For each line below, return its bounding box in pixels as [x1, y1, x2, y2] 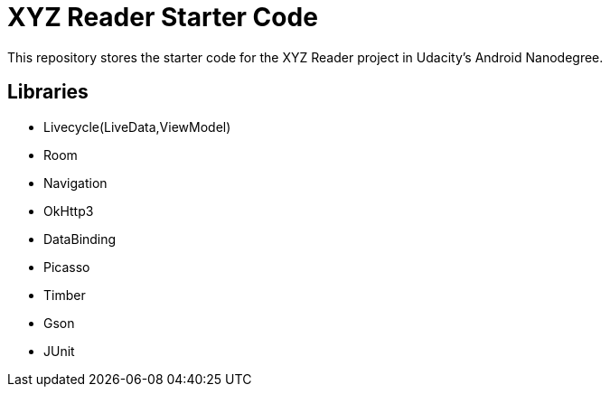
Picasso [43, 258, 90, 275]
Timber [43, 286, 86, 303]
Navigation [43, 174, 108, 191]
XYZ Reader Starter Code [7, 2, 318, 33]
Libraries [7, 80, 89, 104]
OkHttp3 [43, 202, 94, 219]
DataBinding [43, 230, 117, 247]
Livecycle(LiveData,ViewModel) [43, 118, 231, 135]
